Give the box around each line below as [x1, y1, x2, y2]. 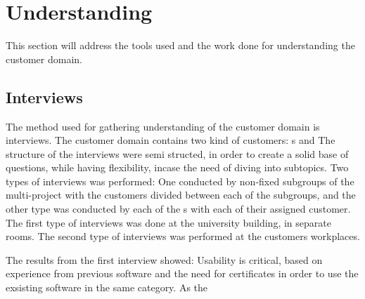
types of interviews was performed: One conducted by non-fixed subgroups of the [6, 173, 354, 188]
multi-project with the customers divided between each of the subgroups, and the [6, 187, 356, 202]
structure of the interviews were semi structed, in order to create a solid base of [6, 146, 349, 161]
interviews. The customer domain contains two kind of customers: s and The [6, 133, 335, 147]
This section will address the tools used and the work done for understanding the [6, 38, 355, 53]
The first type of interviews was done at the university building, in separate [6, 215, 331, 230]
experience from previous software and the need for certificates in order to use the [6, 266, 359, 281]
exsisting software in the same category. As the [6, 280, 208, 295]
